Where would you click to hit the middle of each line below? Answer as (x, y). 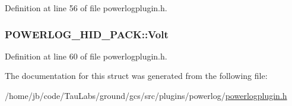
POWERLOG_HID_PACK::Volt (87, 34)
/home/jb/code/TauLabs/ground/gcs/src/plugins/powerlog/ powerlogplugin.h (146, 95)
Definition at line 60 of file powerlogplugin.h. (86, 56)
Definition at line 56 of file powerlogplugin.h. (86, 8)
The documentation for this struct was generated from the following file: (136, 76)
